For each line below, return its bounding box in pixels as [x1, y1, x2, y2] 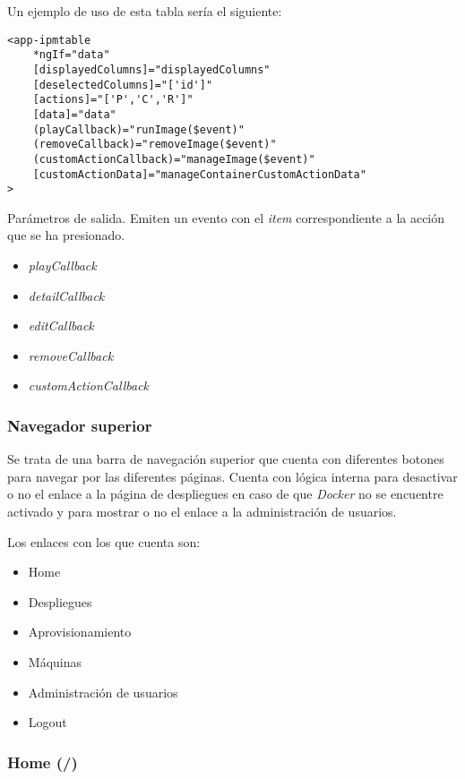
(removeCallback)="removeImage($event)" [32, 138, 277, 151]
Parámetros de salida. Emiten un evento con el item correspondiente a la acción [7, 208, 445, 227]
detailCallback [28, 286, 105, 304]
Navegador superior [7, 414, 152, 436]
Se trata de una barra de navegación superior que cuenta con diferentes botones [7, 449, 444, 468]
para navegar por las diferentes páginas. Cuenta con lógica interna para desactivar [7, 467, 458, 485]
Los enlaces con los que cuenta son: [7, 532, 201, 551]
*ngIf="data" [32, 48, 110, 62]
